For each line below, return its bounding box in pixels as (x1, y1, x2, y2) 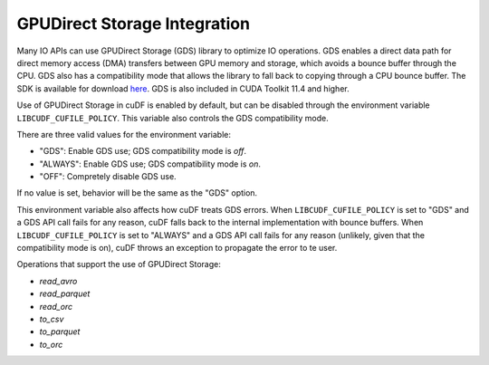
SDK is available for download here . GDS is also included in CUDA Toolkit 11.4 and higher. (16, 82, 350, 94)
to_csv (39, 313, 64, 324)
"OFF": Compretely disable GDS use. (39, 171, 177, 182)
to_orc (39, 339, 63, 350)
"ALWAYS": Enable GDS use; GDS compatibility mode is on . (39, 158, 262, 169)
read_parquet (39, 288, 91, 299)
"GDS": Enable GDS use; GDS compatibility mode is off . (39, 146, 247, 157)
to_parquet (39, 326, 81, 337)
